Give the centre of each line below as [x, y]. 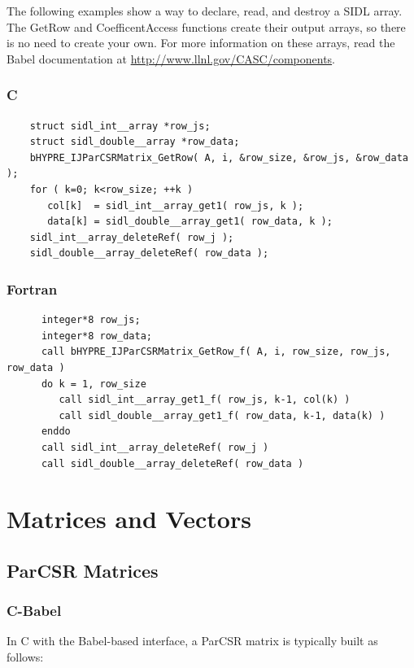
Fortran [32, 288]
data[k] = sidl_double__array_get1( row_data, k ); [190, 222]
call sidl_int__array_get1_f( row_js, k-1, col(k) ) [205, 400]
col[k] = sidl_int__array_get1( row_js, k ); [176, 205]
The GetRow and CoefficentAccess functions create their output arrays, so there [206, 26]
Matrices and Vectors [129, 519]
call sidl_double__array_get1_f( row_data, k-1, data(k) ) [222, 415]
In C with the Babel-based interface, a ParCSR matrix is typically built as [192, 641]
